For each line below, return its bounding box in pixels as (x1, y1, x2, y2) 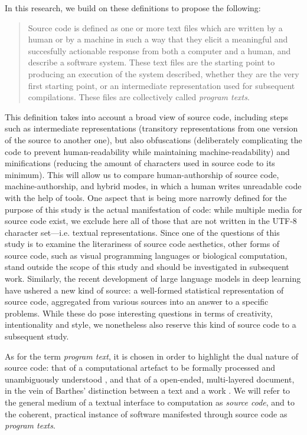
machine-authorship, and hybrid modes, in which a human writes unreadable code (5, 180, 302, 192)
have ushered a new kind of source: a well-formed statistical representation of (5, 284, 284, 296)
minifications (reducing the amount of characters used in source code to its (5, 157, 275, 169)
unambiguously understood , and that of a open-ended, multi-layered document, (5, 373, 295, 385)
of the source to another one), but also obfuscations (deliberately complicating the (5, 133, 302, 146)
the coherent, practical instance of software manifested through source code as (5, 407, 288, 420)
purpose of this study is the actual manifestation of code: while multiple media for (5, 203, 302, 215)
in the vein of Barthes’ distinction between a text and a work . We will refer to (5, 384, 290, 397)
